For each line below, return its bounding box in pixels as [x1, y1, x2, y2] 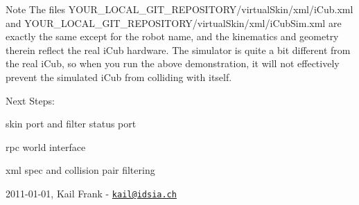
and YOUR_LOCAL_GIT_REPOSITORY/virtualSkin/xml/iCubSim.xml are [6, 15, 342, 30]
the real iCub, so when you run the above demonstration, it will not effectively [6, 56, 340, 71]
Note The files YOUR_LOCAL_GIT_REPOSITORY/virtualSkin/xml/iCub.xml [6, 2, 353, 16]
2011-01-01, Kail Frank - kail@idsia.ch [6, 186, 177, 200]
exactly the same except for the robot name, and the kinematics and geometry [6, 29, 339, 44]
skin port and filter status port [6, 116, 137, 131]
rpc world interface [6, 139, 86, 154]
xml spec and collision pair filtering [6, 163, 155, 177]
